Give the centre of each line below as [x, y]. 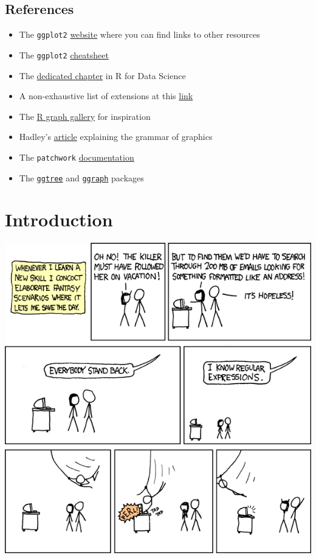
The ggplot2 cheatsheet [64, 54]
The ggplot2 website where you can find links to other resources [139, 34]
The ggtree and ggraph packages [81, 177]
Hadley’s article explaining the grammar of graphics [116, 137]
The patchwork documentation [77, 157]
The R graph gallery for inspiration [85, 116]
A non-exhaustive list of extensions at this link [106, 96]
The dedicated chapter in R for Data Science [102, 75]
